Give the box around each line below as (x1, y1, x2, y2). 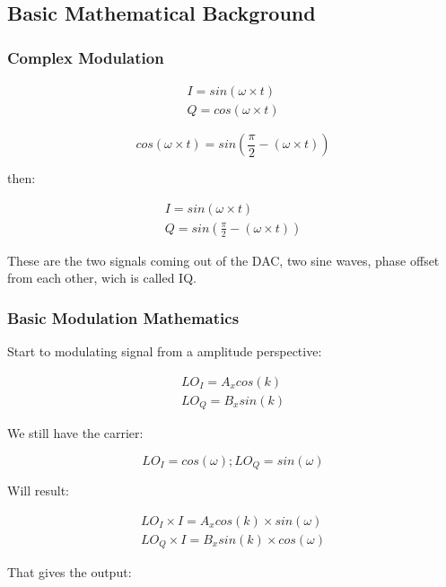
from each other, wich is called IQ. (7, 268, 197, 287)
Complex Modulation (7, 46, 164, 68)
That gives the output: (7, 563, 132, 582)
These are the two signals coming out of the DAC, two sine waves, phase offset (7, 250, 440, 269)
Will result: (7, 481, 69, 500)
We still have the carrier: (7, 424, 144, 442)
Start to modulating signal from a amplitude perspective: (7, 342, 322, 361)
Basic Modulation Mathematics (7, 306, 240, 329)
